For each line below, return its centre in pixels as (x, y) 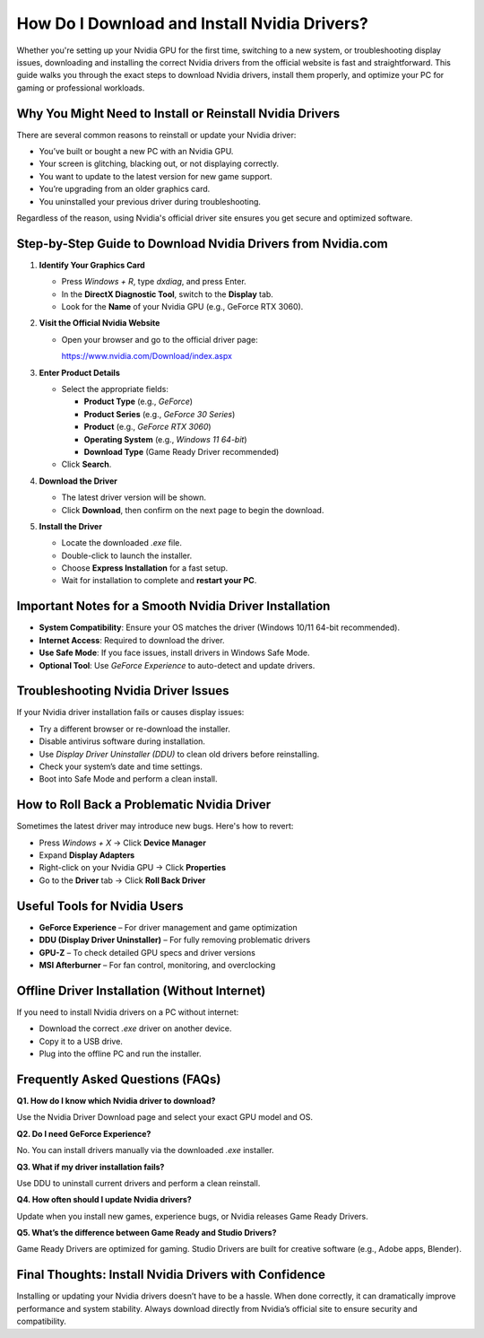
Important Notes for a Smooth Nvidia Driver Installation (173, 606)
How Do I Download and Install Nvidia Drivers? (193, 23)
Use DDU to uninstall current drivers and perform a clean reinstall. (138, 1183)
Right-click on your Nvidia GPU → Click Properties (133, 868)
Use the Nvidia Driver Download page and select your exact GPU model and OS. (165, 1117)
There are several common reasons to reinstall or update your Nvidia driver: (156, 135)
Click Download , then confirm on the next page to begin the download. (193, 510)
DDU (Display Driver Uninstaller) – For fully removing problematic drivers (175, 940)
